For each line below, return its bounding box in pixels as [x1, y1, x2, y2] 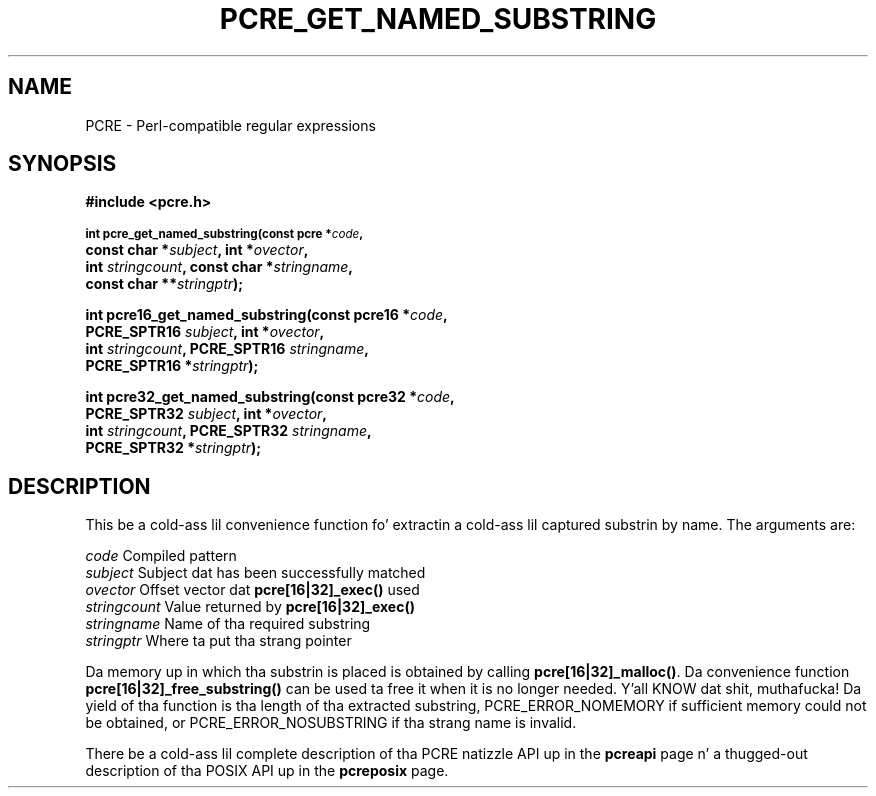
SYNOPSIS [8, 151, 117, 177]
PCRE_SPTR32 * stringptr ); [85, 439, 262, 457]
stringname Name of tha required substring [85, 615, 371, 633]
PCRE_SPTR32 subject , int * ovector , [85, 405, 328, 423]
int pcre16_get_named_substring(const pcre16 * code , [85, 306, 448, 324]
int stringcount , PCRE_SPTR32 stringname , [85, 422, 372, 440]
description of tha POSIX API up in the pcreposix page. [85, 762, 449, 780]
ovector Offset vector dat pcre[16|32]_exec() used [85, 581, 420, 599]
